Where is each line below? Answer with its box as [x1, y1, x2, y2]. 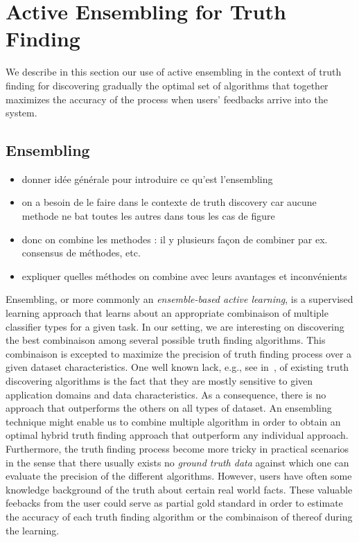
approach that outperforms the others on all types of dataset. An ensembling [6, 401, 332, 415]
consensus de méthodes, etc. [21, 245, 141, 260]
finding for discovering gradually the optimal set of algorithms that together [6, 78, 329, 92]
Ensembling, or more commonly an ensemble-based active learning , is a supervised [6, 292, 353, 306]
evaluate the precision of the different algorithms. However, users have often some [6, 469, 352, 483]
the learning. [6, 523, 60, 537]
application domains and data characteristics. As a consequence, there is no [6, 387, 326, 401]
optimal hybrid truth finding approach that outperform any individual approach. [6, 428, 349, 442]
